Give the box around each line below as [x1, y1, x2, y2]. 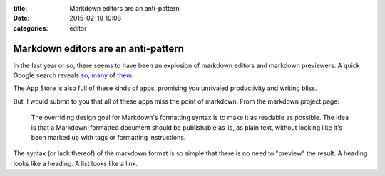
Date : [13, 14, 30, 23]
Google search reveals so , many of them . [13, 71, 135, 79]
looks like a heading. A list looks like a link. [13, 159, 138, 167]
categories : [13, 23, 48, 32]
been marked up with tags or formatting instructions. [31, 133, 186, 142]
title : [13, 4, 28, 12]
